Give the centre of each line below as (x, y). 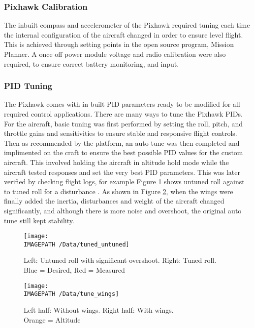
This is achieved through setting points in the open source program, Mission (119, 44)
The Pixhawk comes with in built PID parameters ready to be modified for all (122, 104)
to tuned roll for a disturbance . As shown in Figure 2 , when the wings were (119, 191)
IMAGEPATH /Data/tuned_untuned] (77, 244)
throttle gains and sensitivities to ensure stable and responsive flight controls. (121, 133)
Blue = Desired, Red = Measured (74, 270)
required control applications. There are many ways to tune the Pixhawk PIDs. (123, 114)
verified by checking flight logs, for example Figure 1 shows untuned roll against (124, 182)
